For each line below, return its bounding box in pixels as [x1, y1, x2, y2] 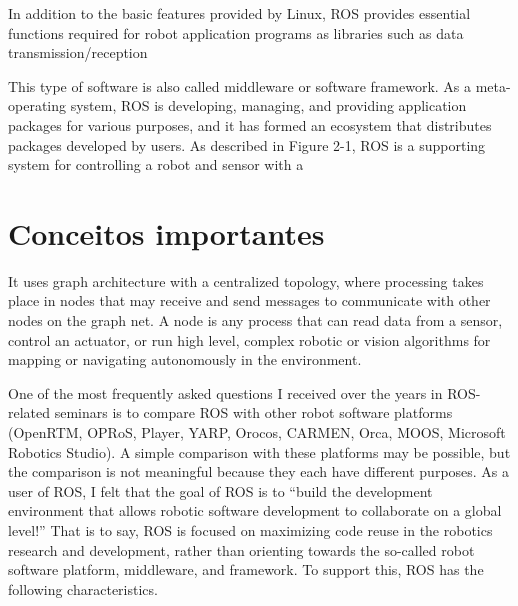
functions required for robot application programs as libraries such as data [8, 22, 464, 43]
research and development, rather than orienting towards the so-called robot [8, 539, 475, 560]
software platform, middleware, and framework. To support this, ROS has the [8, 559, 484, 580]
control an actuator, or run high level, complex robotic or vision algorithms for [8, 329, 491, 350]
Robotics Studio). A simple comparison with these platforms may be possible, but [8, 441, 511, 462]
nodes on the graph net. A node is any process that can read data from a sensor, [8, 310, 503, 331]
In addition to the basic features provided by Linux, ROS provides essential [8, 3, 471, 23]
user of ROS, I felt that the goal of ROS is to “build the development [8, 480, 433, 501]
